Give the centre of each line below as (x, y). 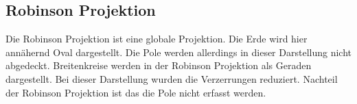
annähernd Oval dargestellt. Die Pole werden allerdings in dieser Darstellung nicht (178, 52)
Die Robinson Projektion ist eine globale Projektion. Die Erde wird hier (157, 39)
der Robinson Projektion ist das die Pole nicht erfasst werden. (136, 92)
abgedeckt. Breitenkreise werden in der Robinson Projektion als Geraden (159, 65)
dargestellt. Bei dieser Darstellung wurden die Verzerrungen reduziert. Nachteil (172, 78)
